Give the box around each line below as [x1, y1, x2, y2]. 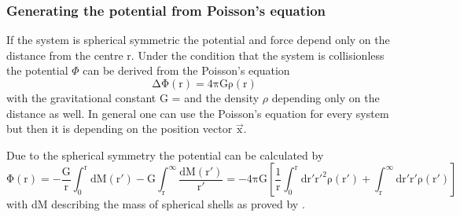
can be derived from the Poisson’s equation [83, 62, 290, 79]
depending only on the [271, 90, 380, 105]
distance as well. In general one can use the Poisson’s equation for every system [6, 105, 389, 121]
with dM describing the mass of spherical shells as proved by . [6, 196, 305, 212]
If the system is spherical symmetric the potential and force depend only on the [6, 31, 390, 48]
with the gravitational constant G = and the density [6, 90, 259, 105]
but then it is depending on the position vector [6, 120, 233, 137]
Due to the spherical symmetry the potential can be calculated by [6, 146, 324, 163]
